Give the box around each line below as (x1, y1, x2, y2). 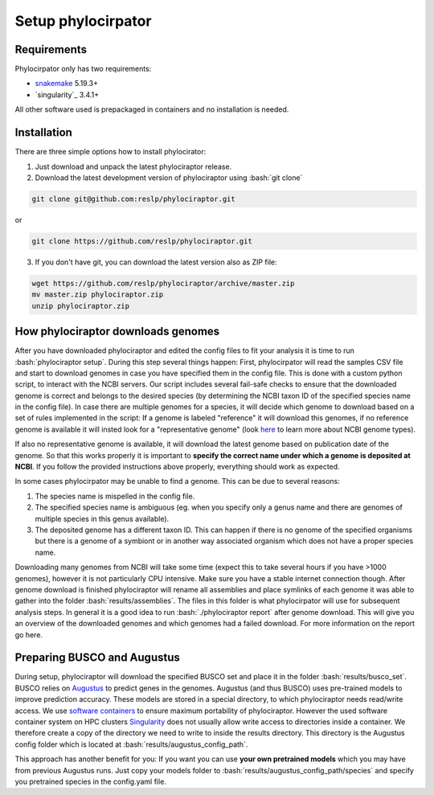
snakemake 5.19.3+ (35, 79, 98, 88)
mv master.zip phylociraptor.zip (31, 290, 164, 299)
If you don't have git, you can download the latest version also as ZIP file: (35, 257, 277, 267)
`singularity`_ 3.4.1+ (35, 89, 100, 100)
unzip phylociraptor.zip (31, 301, 130, 310)
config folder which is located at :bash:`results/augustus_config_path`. (14, 740, 248, 749)
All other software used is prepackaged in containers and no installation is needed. (14, 104, 289, 114)
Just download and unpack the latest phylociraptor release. (35, 162, 232, 171)
